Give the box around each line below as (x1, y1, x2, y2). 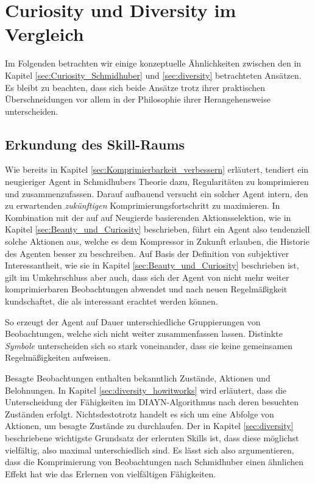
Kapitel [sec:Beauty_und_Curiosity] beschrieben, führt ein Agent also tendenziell (5, 223, 310, 236)
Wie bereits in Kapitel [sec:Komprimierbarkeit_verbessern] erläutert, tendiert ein (5, 163, 309, 176)
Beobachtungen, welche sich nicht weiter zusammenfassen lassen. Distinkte (5, 327, 283, 340)
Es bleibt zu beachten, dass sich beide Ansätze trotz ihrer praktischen (5, 81, 266, 93)
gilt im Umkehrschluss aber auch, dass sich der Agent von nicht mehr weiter (5, 270, 289, 283)
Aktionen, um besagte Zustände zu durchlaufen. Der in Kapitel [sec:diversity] (5, 419, 294, 432)
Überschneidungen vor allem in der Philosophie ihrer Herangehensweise (5, 93, 271, 106)
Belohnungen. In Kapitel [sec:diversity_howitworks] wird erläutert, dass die (5, 383, 287, 396)
